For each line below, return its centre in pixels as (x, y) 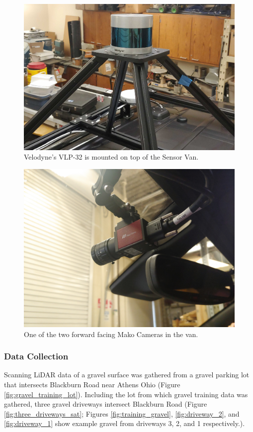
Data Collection (36, 356)
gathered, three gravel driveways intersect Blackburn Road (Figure (106, 404)
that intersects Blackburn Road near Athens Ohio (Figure (92, 385)
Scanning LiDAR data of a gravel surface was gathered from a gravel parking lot (127, 375)
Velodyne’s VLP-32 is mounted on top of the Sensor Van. (111, 157)
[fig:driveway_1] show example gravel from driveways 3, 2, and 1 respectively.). (125, 423)
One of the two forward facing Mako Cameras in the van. (111, 334)
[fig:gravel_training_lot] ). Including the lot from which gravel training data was (126, 394)
